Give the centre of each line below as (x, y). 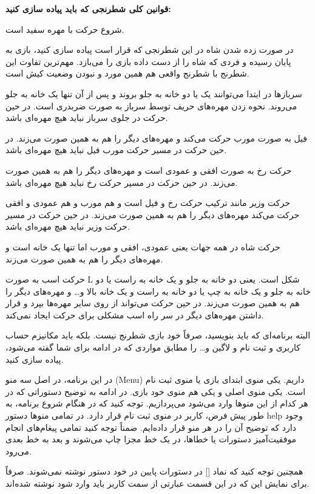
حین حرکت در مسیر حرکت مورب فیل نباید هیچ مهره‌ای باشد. (116, 150)
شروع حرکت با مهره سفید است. (65, 29)
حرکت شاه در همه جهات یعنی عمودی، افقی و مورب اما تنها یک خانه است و (143, 246)
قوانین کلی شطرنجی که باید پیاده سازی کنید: (88, 9)
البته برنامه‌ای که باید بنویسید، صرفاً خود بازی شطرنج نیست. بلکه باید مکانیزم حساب (158, 335)
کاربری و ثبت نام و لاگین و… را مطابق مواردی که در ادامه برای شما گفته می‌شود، (153, 347)
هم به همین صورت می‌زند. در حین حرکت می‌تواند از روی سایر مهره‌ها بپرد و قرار (153, 303)
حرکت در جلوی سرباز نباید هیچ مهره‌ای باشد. (87, 118)
